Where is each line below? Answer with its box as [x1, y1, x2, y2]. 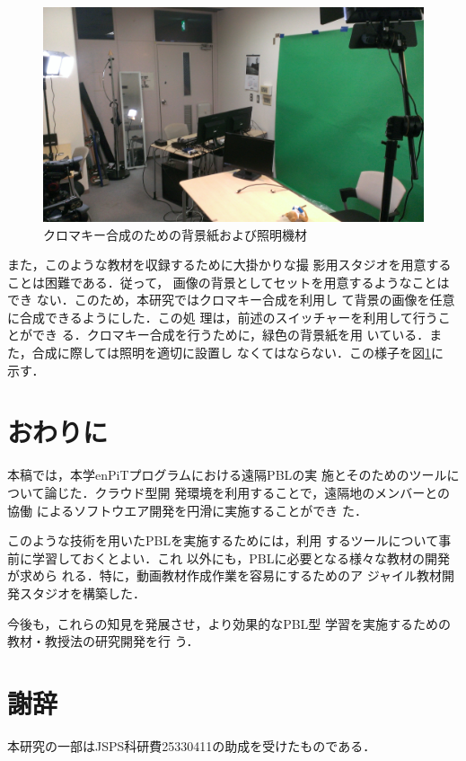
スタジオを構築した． [19, 583, 145, 602]
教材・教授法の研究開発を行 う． [7, 632, 199, 650]
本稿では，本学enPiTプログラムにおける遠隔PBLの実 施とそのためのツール [7, 465, 447, 484]
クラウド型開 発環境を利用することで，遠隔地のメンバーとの [94, 482, 451, 501]
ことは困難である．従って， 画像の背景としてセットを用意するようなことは [7, 272, 450, 291]
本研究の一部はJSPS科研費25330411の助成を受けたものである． [7, 736, 376, 755]
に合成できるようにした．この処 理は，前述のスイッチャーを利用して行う [7, 307, 438, 326]
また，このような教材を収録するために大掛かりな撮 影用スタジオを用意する [7, 255, 452, 274]
